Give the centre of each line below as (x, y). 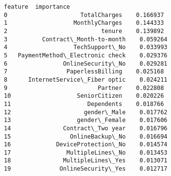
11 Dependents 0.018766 (84, 104)
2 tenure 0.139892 (84, 31)
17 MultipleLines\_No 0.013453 (86, 152)
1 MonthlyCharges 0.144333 (84, 23)
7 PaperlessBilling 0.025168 (84, 72)
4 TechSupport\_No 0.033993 (86, 47)
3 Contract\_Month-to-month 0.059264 (86, 39)
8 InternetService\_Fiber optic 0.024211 (86, 79)
